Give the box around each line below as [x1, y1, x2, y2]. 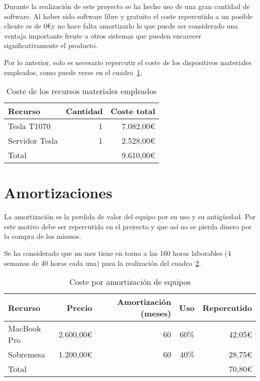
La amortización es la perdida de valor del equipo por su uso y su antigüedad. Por [4, 211, 256, 222]
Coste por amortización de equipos [69, 276, 191, 288]
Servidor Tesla [8, 135, 58, 147]
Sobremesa [8, 348, 45, 360]
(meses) [140, 307, 171, 319]
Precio [66, 301, 92, 313]
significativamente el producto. [4, 40, 98, 51]
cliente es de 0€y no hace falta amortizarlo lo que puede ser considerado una [4, 21, 238, 31]
